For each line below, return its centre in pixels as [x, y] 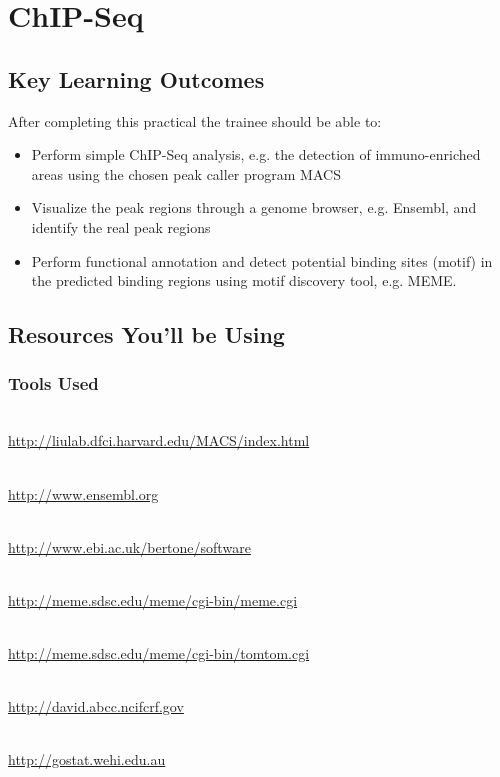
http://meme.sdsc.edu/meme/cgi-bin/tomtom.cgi [159, 653]
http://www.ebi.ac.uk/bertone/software [129, 546]
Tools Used [53, 383]
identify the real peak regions [121, 226]
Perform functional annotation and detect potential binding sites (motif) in [262, 260]
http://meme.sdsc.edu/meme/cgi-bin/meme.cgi [153, 599]
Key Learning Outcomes [136, 78]
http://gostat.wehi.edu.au [87, 759]
